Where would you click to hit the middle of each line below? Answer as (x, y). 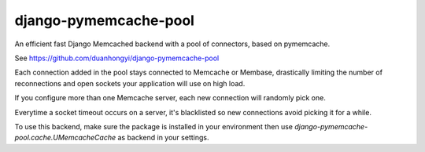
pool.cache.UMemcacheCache (65, 138)
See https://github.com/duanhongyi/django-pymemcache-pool (117, 58)
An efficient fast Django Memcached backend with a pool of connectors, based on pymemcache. (172, 44)
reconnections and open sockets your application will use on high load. (130, 83)
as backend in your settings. (163, 138)
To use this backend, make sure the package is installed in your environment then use (153, 126)
